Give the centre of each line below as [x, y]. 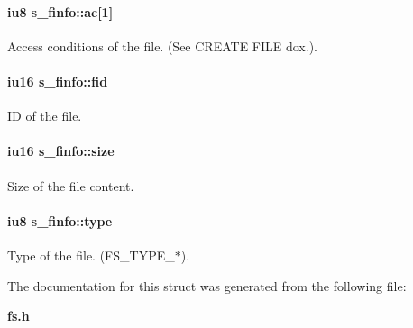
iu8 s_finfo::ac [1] [60, 11]
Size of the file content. [71, 185]
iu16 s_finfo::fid [58, 81]
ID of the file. [45, 116]
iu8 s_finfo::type [60, 220]
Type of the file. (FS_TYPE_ [91, 255]
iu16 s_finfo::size [61, 151]
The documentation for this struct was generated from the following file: [207, 285]
